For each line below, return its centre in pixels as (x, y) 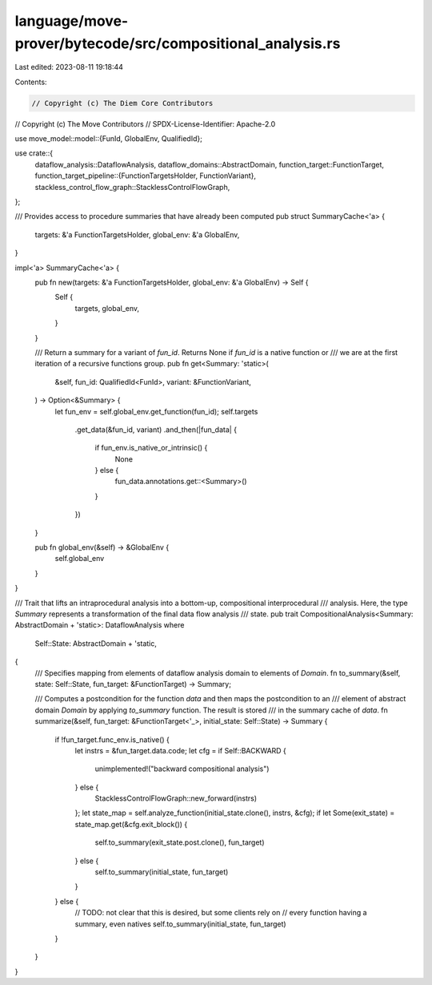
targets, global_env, (107, 308)
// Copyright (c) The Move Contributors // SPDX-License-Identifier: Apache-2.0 (145, 123)
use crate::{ (34, 153)
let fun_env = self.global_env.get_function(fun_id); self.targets (156, 411)
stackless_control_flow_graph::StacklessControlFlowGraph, (132, 187)
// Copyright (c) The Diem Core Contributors (122, 103)
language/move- (72, 21)
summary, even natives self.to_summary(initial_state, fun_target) (181, 924)
